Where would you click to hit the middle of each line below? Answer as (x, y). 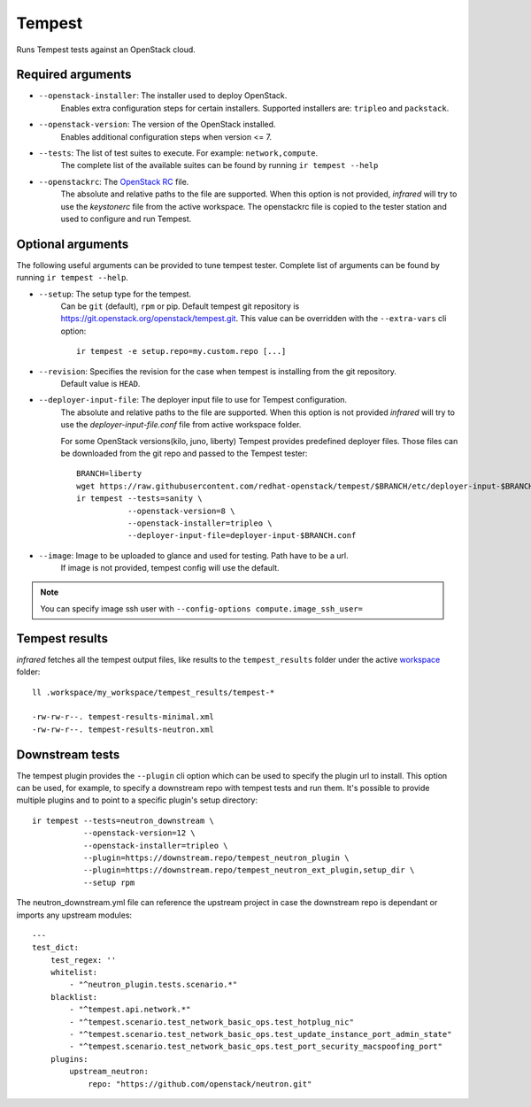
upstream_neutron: (109, 1072)
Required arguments (74, 75)
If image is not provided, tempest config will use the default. (170, 568)
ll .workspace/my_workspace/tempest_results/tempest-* (154, 692)
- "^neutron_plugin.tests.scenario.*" (154, 985)
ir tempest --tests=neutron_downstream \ (123, 820)
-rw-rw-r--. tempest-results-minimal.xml (123, 717)
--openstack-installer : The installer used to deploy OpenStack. (163, 96)
